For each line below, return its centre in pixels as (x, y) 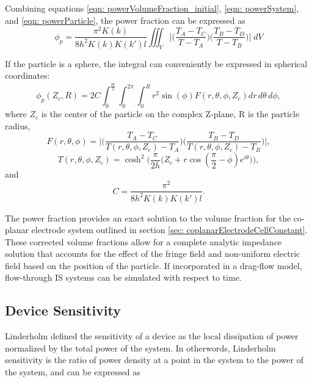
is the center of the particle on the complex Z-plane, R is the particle (170, 114)
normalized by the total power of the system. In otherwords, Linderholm (140, 348)
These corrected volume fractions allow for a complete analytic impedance (143, 241)
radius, (18, 125)
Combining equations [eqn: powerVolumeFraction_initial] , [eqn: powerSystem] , (152, 8)
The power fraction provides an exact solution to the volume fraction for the (148, 218)
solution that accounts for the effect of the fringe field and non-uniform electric (153, 254)
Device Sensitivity (63, 310)
